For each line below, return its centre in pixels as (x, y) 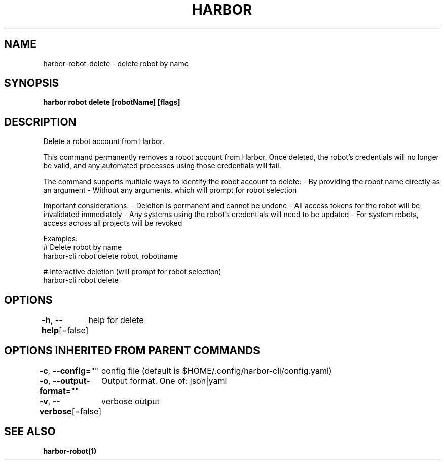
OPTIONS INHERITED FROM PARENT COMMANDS (132, 350)
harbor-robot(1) (70, 451)
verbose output (131, 401)
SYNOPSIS (32, 83)
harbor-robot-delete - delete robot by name (116, 63)
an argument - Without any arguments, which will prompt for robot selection (170, 190)
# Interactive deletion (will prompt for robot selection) (132, 272)
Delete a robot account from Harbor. (104, 141)
